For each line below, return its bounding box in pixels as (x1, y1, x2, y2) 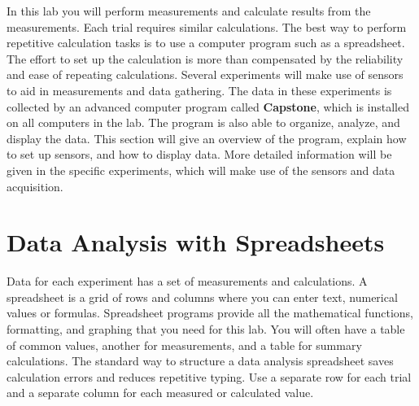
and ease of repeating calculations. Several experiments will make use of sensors (7, 66, 404, 83)
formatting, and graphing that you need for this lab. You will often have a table (7, 321, 405, 338)
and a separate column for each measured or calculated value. (7, 384, 314, 401)
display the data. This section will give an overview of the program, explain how (7, 129, 407, 146)
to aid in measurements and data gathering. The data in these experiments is (7, 81, 392, 98)
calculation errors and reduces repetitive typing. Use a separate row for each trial (7, 368, 412, 385)
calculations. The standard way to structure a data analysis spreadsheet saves (7, 352, 394, 369)
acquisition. (7, 177, 63, 194)
